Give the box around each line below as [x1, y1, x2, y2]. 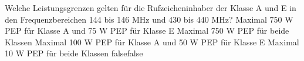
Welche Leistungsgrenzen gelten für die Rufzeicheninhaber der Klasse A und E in [5, 2, 296, 13]
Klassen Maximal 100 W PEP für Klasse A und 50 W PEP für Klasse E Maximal [5, 35, 299, 48]
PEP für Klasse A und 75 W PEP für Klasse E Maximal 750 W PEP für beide [5, 24, 289, 37]
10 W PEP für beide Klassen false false [5, 47, 143, 59]
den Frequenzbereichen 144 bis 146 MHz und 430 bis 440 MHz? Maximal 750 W [5, 13, 293, 25]
